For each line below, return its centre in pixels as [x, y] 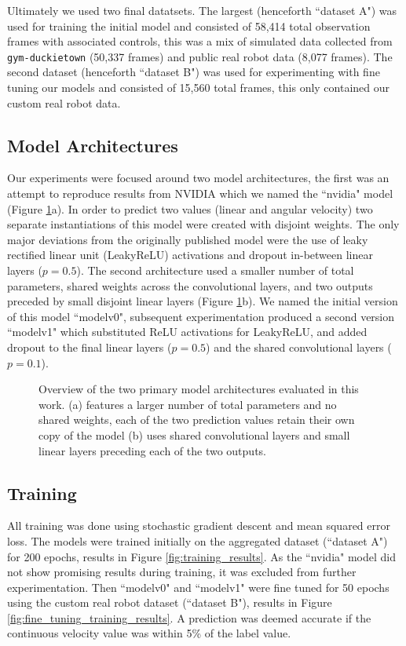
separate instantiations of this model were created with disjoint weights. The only [203, 224]
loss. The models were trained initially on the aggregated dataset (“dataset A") [198, 540]
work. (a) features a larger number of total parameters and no [188, 404]
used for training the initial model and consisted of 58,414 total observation [189, 26]
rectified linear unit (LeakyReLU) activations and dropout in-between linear [190, 255]
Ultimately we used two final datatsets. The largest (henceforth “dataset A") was [202, 10]
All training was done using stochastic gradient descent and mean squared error [199, 526]
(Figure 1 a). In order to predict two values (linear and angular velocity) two [190, 208]
